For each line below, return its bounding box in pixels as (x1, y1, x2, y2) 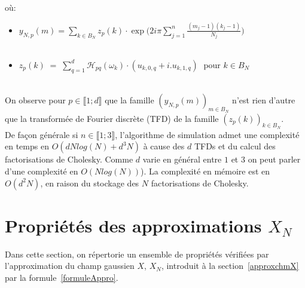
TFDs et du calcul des (194, 140, 276, 152)
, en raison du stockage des (40, 176, 139, 189)
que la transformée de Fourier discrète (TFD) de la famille (5, 112, 219, 124)
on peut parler (248, 153, 301, 166)
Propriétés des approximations (5, 213, 262, 237)
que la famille (105, 94, 154, 106)
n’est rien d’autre (232, 94, 295, 106)
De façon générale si (5, 128, 78, 140)
